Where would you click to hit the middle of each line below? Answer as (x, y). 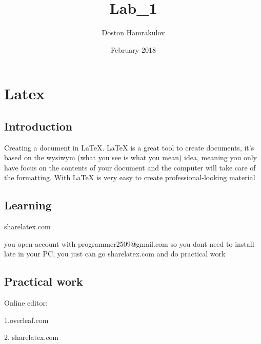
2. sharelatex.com (32, 337)
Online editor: (26, 303)
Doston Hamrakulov (133, 33)
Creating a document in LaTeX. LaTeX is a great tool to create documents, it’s (129, 147)
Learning (28, 205)
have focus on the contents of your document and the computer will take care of (130, 167)
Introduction (38, 126)
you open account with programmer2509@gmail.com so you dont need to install (129, 243)
